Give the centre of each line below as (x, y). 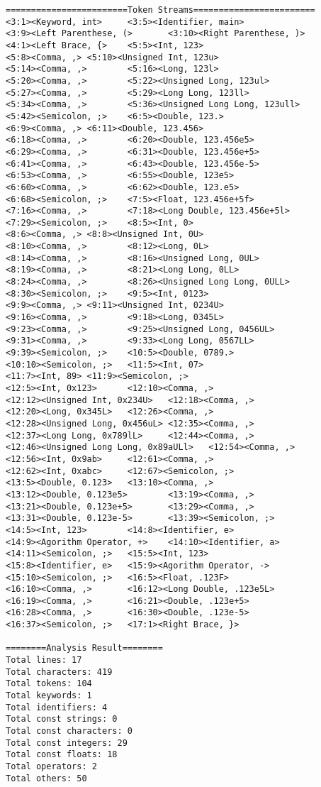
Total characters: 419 (59, 672)
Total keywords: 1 (49, 696)
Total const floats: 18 (62, 755)
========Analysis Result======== (84, 648)
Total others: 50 (46, 778)
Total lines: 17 (44, 660)
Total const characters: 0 (69, 731)
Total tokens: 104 (49, 684)
